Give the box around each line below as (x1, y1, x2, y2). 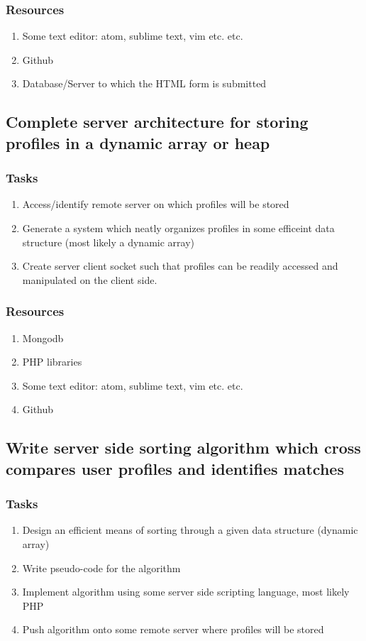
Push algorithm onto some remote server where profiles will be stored (22, 622, 324, 637)
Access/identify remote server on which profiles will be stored (22, 197, 289, 212)
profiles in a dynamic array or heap (6, 131, 270, 153)
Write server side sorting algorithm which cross (6, 437, 361, 459)
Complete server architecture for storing (6, 111, 309, 133)
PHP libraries (22, 354, 82, 369)
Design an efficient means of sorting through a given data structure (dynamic (22, 522, 358, 537)
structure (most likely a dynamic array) (22, 234, 194, 249)
